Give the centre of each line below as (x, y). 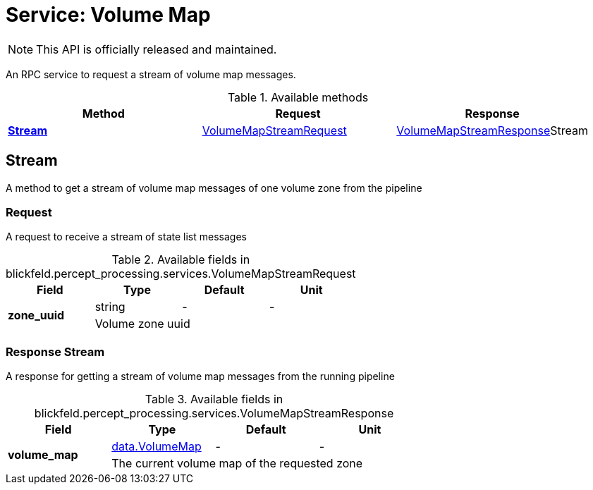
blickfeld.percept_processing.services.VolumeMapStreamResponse (214, 414)
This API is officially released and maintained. (157, 49)
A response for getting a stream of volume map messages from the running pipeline (200, 376)
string (110, 307)
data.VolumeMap (157, 447)
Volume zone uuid (142, 324)
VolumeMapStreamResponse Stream (493, 130)
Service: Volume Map (108, 15)
